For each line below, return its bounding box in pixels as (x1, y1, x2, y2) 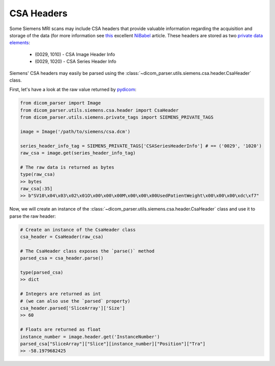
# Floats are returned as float (20, 327, 101, 332)
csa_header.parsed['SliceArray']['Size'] (20, 305, 125, 311)
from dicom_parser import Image (20, 100, 101, 106)
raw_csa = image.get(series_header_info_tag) (20, 150, 136, 155)
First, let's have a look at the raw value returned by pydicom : (9, 87, 137, 93)
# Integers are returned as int (20, 291, 101, 297)
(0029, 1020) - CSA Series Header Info (35, 59, 117, 65)
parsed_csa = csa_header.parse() (20, 255, 104, 261)
